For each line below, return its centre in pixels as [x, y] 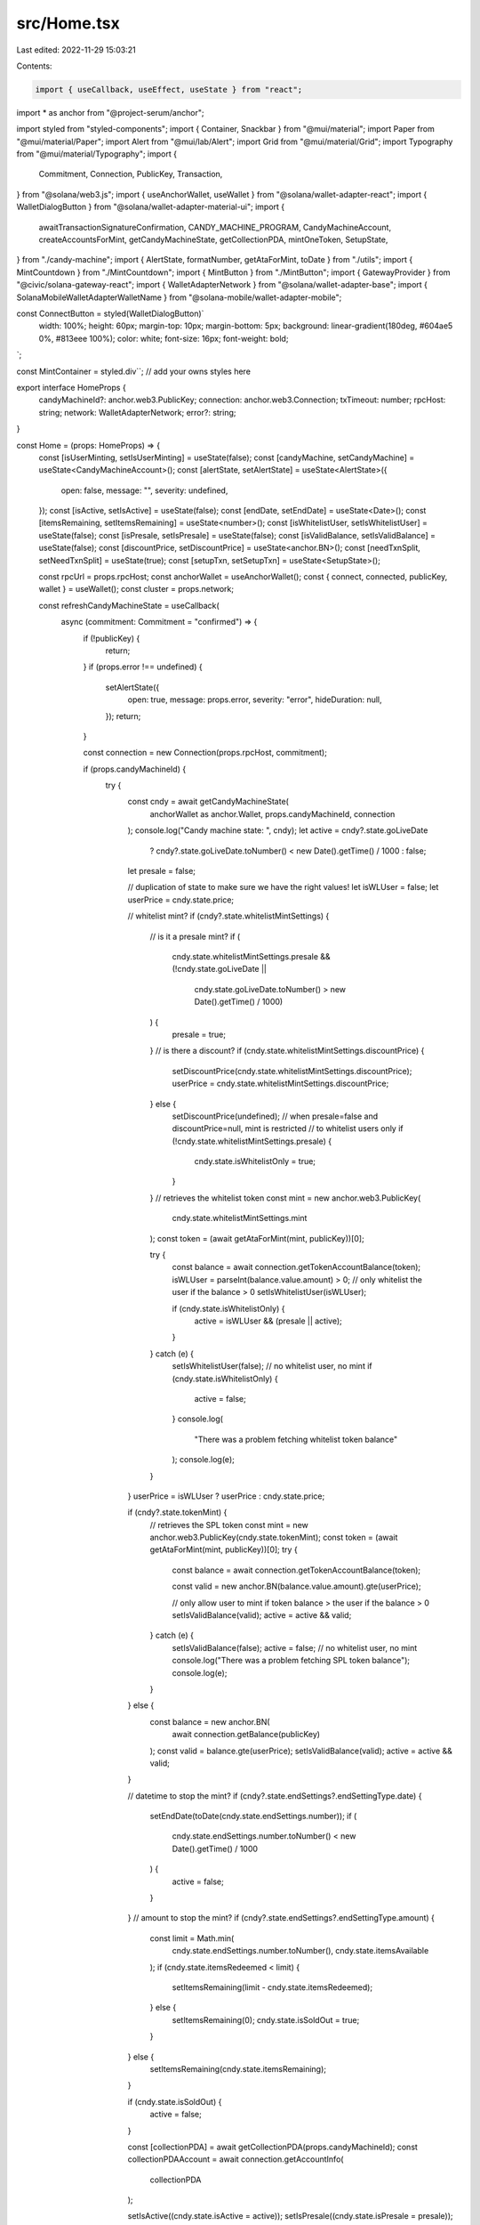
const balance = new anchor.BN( [210, 1721]
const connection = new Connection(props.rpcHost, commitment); [205, 753]
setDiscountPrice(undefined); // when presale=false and [275, 1116]
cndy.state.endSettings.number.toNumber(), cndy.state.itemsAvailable [300, 1951]
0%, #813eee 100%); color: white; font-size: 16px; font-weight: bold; [164, 338]
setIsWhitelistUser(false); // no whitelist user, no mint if [272, 1366]
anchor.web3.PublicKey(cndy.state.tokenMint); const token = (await [274, 1537]
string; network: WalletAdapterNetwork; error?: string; [137, 412]
